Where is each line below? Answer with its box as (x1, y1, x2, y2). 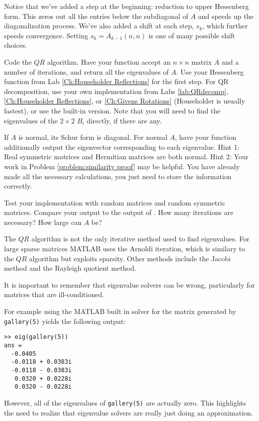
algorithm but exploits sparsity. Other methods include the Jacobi (29, 253, 231, 263)
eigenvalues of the (4, 115, 58, 125)
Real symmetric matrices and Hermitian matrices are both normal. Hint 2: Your (4, 151, 249, 162)
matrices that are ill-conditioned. (4, 289, 104, 300)
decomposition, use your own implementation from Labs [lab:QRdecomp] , (4, 86, 229, 96)
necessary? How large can (4, 216, 82, 227)
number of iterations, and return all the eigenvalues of (4, 66, 169, 77)
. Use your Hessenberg (176, 66, 244, 77)
